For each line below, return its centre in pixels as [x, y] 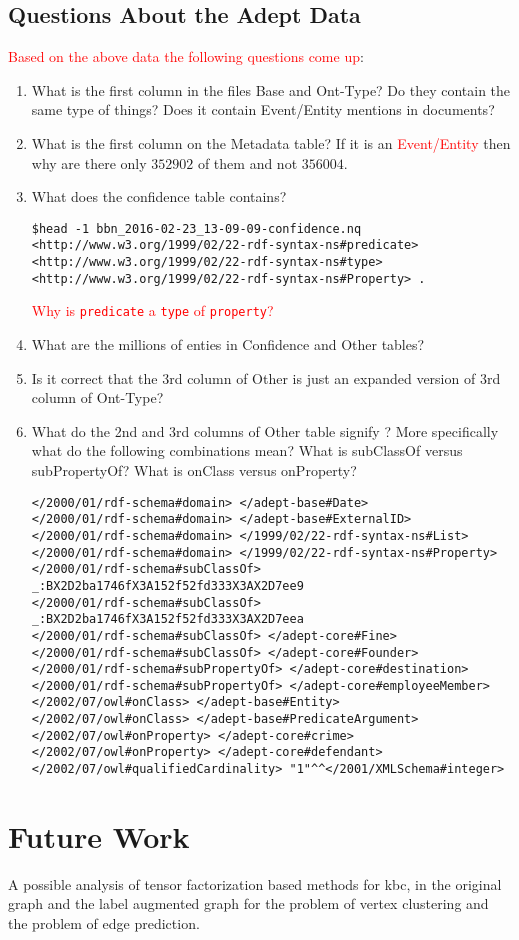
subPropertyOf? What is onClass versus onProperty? [194, 470]
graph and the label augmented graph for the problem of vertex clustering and [248, 903]
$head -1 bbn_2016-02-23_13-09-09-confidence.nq [196, 228]
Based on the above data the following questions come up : [186, 56]
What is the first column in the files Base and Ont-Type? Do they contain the [271, 89]
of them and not [247, 162]
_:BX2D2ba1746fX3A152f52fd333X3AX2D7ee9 [167, 585]
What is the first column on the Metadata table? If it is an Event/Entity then [271, 142]
